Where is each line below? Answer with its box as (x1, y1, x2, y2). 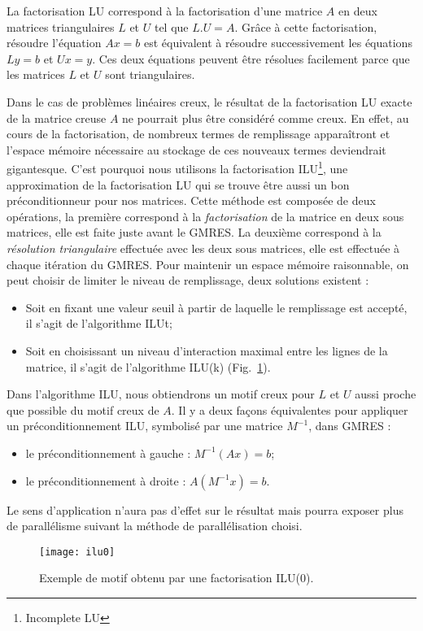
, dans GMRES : (308, 417, 391, 434)
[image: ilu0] (39, 546, 116, 558)
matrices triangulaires (7, 18, 115, 35)
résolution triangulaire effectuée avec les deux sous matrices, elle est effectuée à (7, 239, 400, 256)
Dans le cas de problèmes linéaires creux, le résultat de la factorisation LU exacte (7, 93, 412, 110)
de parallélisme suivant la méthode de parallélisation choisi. (7, 517, 303, 534)
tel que (154, 18, 189, 35)
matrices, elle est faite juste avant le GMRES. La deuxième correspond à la (7, 224, 382, 241)
